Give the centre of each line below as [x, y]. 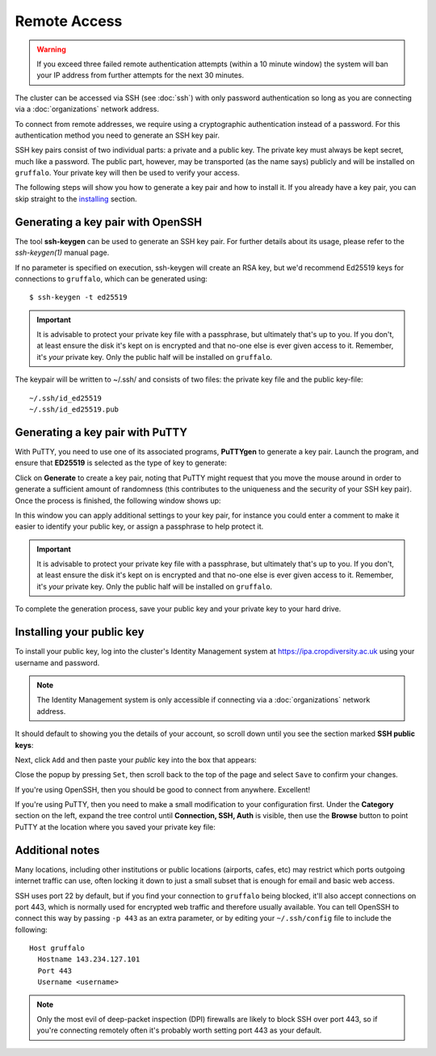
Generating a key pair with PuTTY [101, 432]
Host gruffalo [57, 948]
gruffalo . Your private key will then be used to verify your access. [127, 173]
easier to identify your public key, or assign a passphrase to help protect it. [139, 526]
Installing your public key [80, 632]
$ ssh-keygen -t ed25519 [78, 298]
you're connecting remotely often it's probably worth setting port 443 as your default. [179, 1030]
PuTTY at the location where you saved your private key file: [115, 827]
